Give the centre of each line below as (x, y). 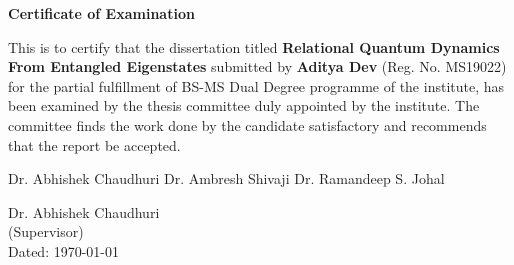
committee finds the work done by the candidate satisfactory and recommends (247, 124)
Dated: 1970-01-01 (64, 250)
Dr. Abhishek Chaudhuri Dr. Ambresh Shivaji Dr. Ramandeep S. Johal (226, 178)
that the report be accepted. (94, 144)
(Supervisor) (46, 231)
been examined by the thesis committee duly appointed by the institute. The (244, 105)
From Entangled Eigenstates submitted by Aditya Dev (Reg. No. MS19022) (257, 66)
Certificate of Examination (101, 13)
